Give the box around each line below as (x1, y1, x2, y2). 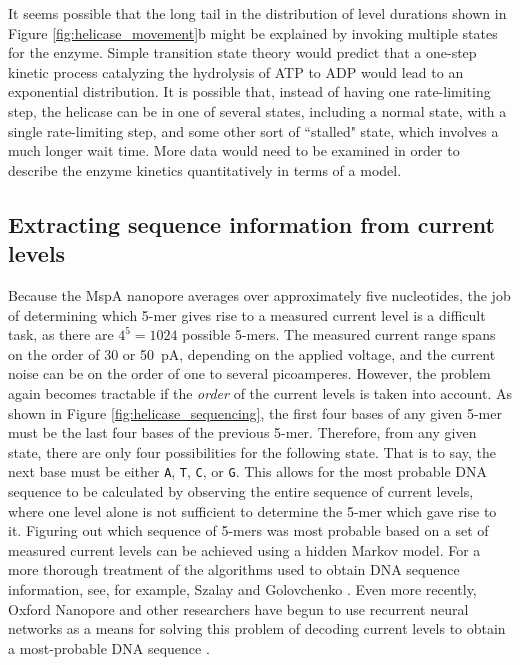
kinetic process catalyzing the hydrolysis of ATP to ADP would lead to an (8, 61, 464, 82)
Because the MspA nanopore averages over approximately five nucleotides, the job (8, 284, 511, 305)
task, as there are (8, 324, 114, 345)
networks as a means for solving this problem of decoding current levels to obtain (8, 618, 506, 639)
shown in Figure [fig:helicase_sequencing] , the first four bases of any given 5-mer (8, 402, 502, 423)
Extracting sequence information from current (8, 208, 495, 239)
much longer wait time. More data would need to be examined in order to (8, 140, 460, 161)
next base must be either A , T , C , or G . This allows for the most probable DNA (8, 461, 487, 482)
